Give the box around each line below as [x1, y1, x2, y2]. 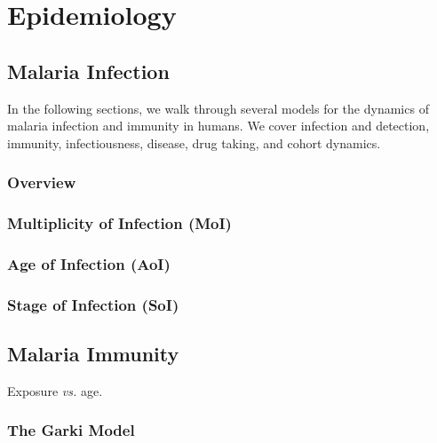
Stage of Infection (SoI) [7, 293, 179, 315]
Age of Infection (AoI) [7, 252, 171, 274]
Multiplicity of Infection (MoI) [7, 212, 232, 234]
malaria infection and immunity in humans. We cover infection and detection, [7, 116, 430, 135]
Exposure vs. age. [7, 381, 103, 399]
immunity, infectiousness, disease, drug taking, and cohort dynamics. [7, 133, 381, 152]
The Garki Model [7, 419, 135, 441]
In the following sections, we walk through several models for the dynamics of [7, 99, 429, 117]
